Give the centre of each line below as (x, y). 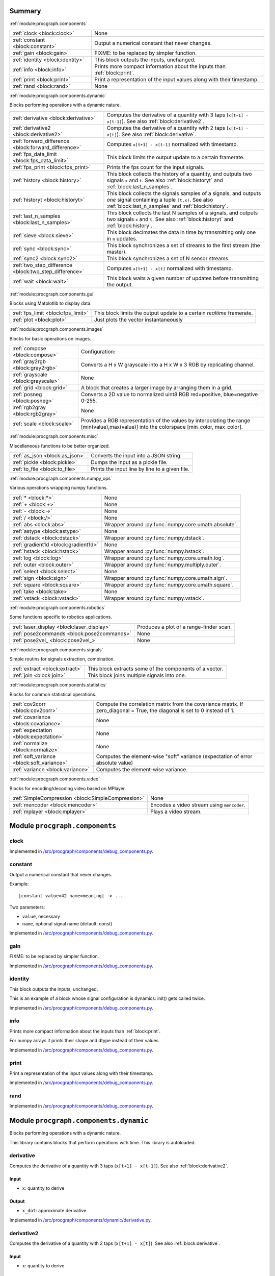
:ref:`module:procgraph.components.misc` (54, 436)
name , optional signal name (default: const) (67, 923)
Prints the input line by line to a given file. (140, 469)
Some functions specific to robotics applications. (61, 617)
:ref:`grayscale (30, 375)
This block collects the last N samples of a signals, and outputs (182, 213)
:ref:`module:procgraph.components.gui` (52, 294)
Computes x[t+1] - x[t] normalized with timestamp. (170, 268)
